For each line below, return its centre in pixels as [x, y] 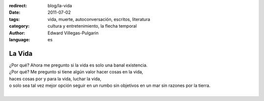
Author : [17, 33]
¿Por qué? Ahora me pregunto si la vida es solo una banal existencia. [78, 65]
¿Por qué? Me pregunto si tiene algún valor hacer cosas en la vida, [76, 72]
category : [19, 26]
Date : [15, 13]
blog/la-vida [60, 6]
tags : [14, 19]
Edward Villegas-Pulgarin [73, 33]
